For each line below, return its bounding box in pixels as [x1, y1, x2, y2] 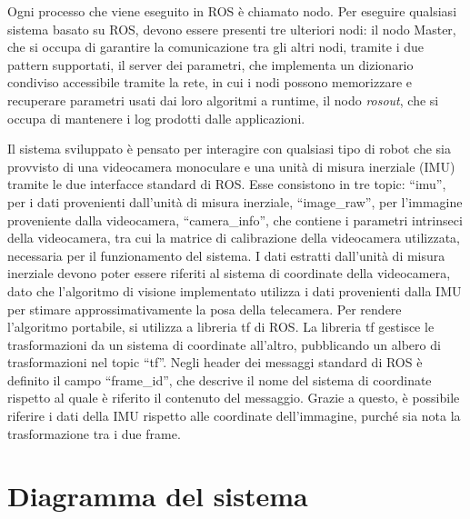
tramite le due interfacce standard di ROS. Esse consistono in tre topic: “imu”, [7, 175, 446, 194]
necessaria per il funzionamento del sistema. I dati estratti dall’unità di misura [7, 245, 445, 264]
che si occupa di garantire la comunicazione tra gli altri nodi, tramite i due [7, 37, 424, 56]
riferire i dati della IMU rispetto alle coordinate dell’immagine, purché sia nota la [7, 406, 461, 425]
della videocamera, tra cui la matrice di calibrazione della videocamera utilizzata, [7, 228, 460, 247]
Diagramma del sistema [7, 477, 308, 514]
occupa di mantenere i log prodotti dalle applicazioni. [7, 108, 305, 127]
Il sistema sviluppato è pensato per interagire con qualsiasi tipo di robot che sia [7, 139, 451, 158]
